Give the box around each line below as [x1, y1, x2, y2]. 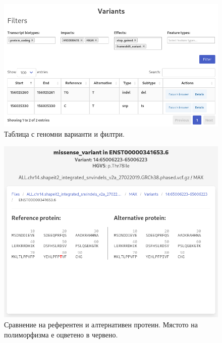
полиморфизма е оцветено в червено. [4, 329, 118, 339]
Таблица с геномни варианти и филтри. [4, 128, 125, 139]
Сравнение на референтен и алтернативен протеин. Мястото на [4, 319, 198, 330]
